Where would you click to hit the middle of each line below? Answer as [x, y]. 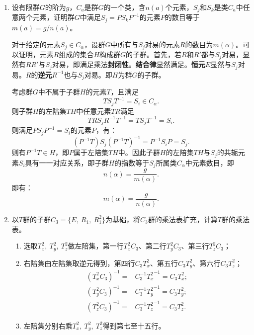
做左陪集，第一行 [96, 246]
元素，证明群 [53, 17]
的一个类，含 [125, 7]
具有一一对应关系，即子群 [67, 162]
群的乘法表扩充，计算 [183, 219]
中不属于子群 [59, 92]
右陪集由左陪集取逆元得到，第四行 [79, 263]
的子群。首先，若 [154, 54]
